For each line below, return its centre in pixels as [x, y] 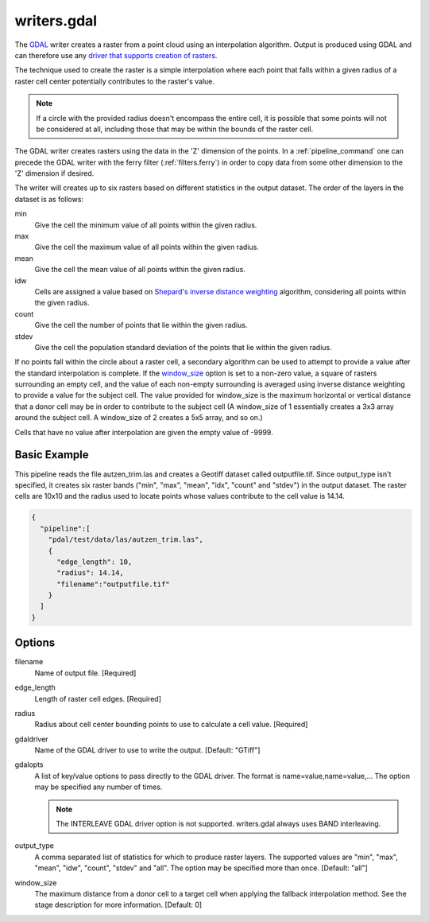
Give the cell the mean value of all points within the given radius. [140, 270]
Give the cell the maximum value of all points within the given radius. [147, 247]
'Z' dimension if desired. [54, 173]
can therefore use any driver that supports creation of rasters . [116, 55]
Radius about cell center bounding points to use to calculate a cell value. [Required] [171, 725]
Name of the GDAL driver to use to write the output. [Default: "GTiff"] [147, 750]
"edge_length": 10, [95, 562]
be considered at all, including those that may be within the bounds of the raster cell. [175, 129]
